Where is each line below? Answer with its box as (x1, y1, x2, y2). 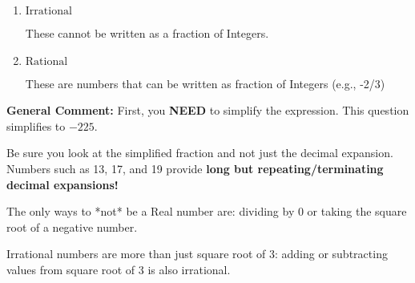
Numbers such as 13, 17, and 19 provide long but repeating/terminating (6, 160, 384, 176)
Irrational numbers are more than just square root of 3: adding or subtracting (6, 245, 388, 262)
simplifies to (6, 117, 66, 134)
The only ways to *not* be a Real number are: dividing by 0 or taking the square (6, 203, 407, 220)
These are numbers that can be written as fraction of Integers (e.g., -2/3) (25, 75, 385, 91)
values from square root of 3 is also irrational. (6, 261, 231, 277)
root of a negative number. (6, 218, 138, 235)
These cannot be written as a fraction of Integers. (25, 25, 269, 41)
